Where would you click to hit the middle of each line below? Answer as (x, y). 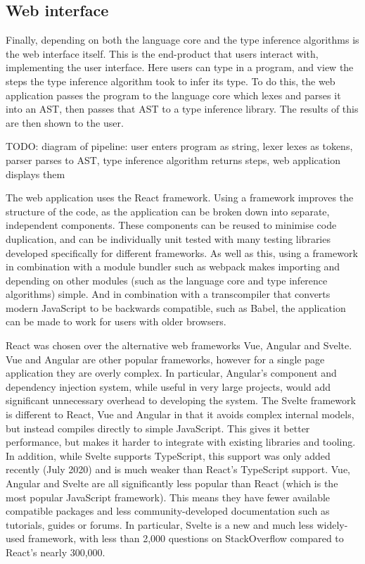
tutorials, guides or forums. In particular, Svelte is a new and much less (160, 524)
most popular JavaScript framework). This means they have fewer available (168, 497)
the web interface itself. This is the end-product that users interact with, (162, 53)
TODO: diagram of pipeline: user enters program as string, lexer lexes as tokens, (179, 146)
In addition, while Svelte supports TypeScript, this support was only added (168, 455)
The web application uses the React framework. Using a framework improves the (180, 198)
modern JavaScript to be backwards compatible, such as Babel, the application (176, 307)
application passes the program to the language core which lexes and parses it (173, 95)
